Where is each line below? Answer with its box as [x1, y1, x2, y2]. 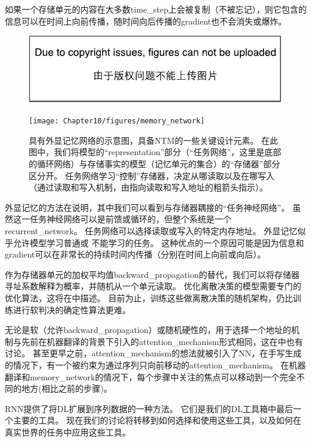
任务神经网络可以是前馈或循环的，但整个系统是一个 [29, 213, 231, 225]
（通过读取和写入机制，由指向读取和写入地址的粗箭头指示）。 [29, 181, 268, 193]
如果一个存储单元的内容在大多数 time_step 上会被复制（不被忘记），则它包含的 [5, 3, 307, 15]
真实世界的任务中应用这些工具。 [5, 425, 131, 438]
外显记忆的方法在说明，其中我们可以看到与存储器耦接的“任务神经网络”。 [5, 201, 290, 213]
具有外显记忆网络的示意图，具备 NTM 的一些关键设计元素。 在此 [29, 134, 279, 146]
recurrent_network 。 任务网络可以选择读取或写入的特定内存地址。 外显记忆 [5, 224, 298, 237]
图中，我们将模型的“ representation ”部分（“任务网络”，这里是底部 [29, 146, 282, 158]
